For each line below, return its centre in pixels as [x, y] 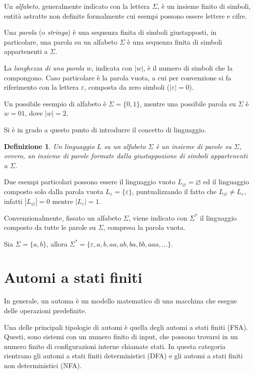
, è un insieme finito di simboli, [204, 6]
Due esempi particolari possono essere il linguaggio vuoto [90, 182]
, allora [57, 243]
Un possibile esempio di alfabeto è [55, 103]
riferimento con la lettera [41, 87]
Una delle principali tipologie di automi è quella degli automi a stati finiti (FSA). [126, 327]
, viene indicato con [158, 217]
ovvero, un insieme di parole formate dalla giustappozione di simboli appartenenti [126, 156]
